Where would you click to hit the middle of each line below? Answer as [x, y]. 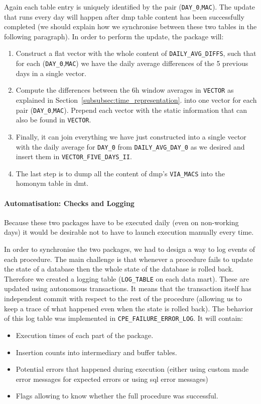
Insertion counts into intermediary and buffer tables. [96, 352]
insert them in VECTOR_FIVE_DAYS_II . [74, 156]
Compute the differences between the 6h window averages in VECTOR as [125, 90]
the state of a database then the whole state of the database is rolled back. [119, 269]
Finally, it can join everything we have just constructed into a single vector [131, 136]
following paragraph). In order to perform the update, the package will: [114, 36]
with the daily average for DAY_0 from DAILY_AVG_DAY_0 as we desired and [130, 146]
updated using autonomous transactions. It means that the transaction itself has [128, 288]
